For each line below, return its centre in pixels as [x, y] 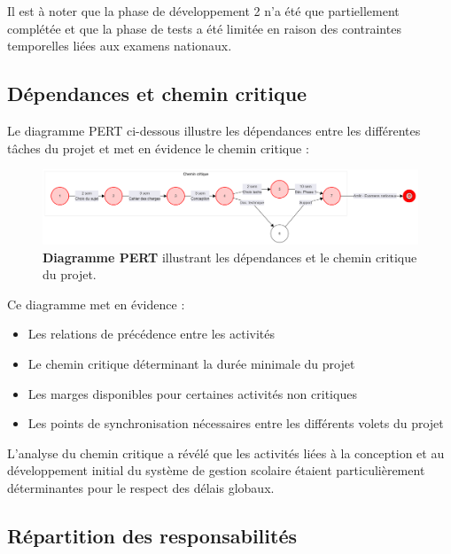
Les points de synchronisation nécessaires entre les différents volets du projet [236, 423]
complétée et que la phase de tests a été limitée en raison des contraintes [204, 28]
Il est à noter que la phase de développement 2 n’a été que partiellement [203, 11]
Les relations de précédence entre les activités [152, 334]
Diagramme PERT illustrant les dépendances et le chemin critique [230, 257]
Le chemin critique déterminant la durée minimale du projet [191, 364]
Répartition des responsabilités [152, 535]
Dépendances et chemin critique [157, 94]
